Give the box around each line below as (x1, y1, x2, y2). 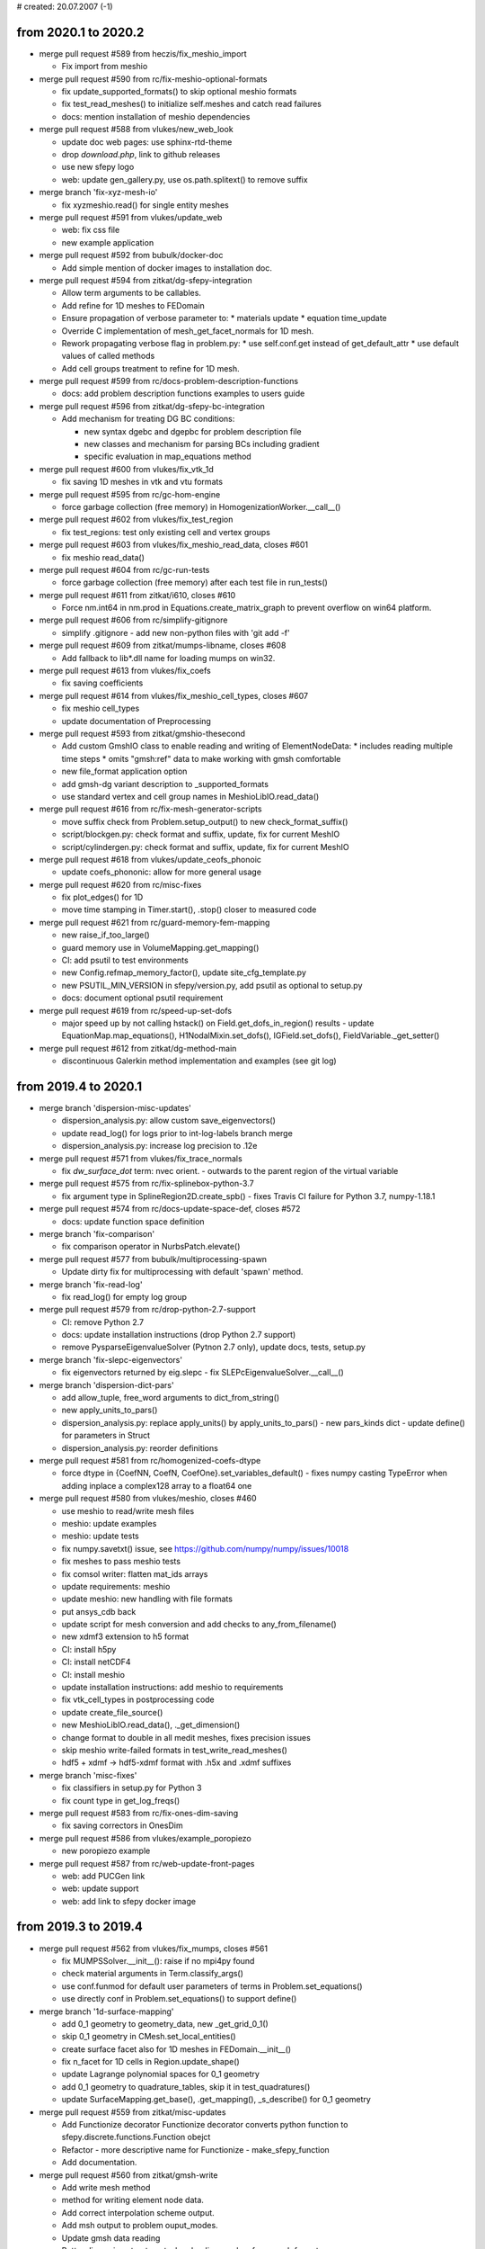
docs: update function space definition (61, 1215, 206, 1227)
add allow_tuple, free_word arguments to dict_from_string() (61, 1393, 280, 1403)
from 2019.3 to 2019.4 (16, 1919, 143, 1934)
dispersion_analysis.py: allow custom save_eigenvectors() (61, 1116, 276, 1126)
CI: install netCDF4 (61, 1656, 131, 1668)
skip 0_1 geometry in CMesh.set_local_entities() (61, 2031, 237, 2042)
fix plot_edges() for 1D (61, 892, 144, 903)
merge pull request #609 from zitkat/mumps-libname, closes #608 (39, 640, 287, 651)
